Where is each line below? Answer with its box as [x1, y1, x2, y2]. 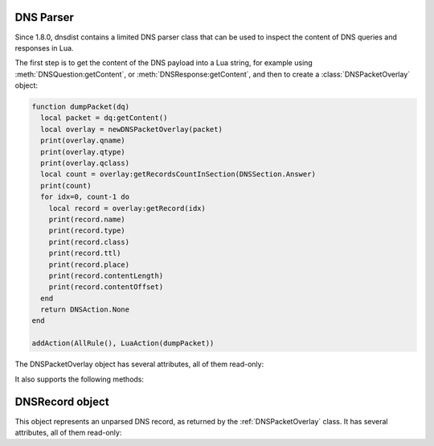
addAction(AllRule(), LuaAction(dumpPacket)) [31, 339, 215, 348]
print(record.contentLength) [48, 270, 164, 280]
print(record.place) [48, 260, 130, 269]
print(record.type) [48, 226, 126, 235]
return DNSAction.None [40, 305, 130, 314]
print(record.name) [48, 214, 126, 224]
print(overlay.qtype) [40, 147, 126, 156]
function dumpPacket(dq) [31, 102, 130, 112]
